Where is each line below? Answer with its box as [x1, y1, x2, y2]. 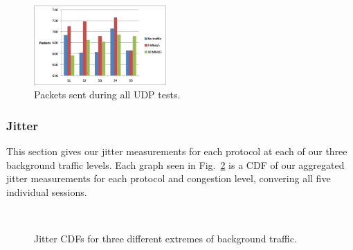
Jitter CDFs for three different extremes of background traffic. [34, 231, 297, 246]
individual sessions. [6, 185, 87, 199]
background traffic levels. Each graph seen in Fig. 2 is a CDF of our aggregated [6, 157, 345, 172]
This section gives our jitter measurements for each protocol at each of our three [6, 144, 347, 159]
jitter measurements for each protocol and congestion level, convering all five [6, 171, 331, 186]
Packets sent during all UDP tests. [34, 87, 181, 102]
